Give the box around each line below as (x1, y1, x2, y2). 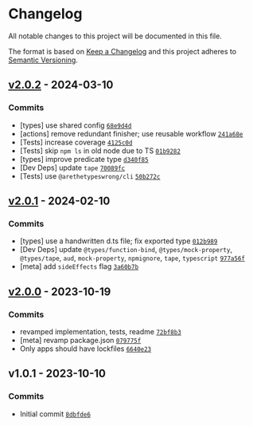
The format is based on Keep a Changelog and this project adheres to (8, 46, 237, 56)
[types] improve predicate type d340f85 (19, 154, 149, 164)
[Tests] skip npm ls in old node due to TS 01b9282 (19, 145, 181, 156)
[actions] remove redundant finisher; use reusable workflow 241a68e (19, 128, 243, 138)
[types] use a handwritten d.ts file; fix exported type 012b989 (19, 236, 218, 246)
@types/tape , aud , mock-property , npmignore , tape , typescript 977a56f (19, 253, 245, 263)
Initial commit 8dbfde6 (19, 408, 91, 419)
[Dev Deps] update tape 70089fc (19, 163, 126, 172)
